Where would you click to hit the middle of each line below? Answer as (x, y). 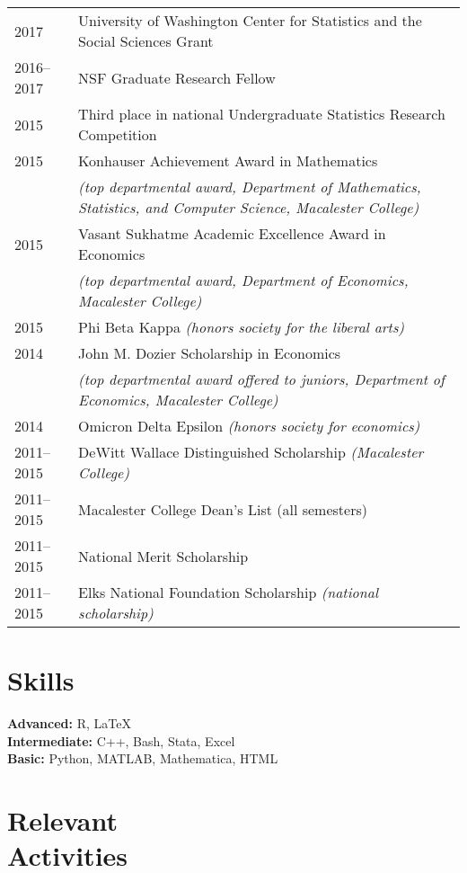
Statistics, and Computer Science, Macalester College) (249, 207)
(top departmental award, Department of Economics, (243, 280)
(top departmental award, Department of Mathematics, (250, 187)
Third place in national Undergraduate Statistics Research (262, 114)
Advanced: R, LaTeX (69, 723)
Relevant (62, 820)
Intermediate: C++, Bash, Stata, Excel (121, 740)
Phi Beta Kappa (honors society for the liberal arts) (241, 327)
